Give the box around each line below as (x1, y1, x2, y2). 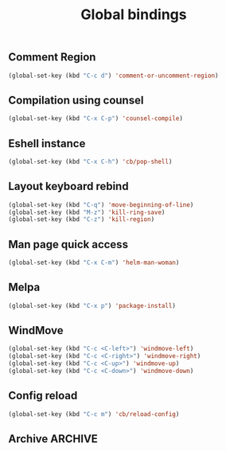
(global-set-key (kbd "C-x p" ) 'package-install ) (8, 301, 177, 309)
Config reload (8, 389, 78, 402)
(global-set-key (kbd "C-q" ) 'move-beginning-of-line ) (8, 200, 194, 208)
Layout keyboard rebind (8, 180, 129, 193)
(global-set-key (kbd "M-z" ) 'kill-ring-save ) (8, 208, 166, 216)
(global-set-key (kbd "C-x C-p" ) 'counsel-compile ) (8, 115, 183, 122)
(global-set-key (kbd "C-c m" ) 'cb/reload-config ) (8, 410, 180, 418)
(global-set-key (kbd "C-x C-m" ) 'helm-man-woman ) (8, 259, 180, 267)
